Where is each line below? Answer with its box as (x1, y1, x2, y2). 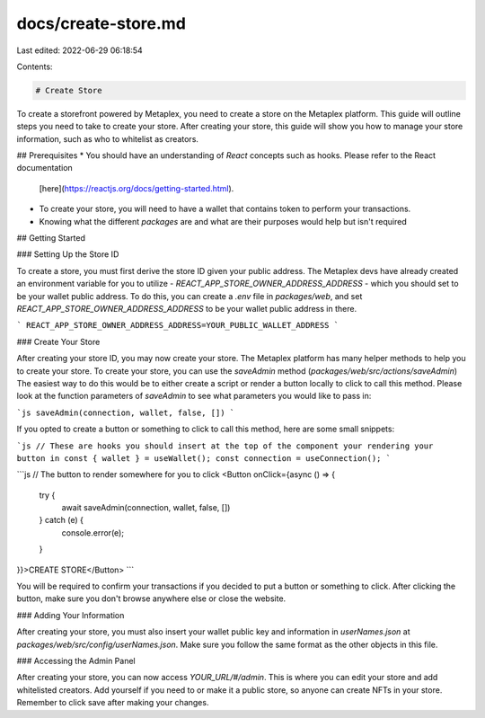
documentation (16, 163, 74, 173)
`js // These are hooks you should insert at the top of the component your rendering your (16, 440, 434, 451)
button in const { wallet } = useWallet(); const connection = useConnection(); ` (16, 453, 391, 463)
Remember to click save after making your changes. (16, 697, 209, 708)
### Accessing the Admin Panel (16, 655, 136, 666)
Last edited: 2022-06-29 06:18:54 (16, 45, 143, 56)
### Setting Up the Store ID (16, 249, 119, 260)
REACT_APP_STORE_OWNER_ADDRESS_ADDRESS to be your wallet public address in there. (16, 303, 357, 314)
